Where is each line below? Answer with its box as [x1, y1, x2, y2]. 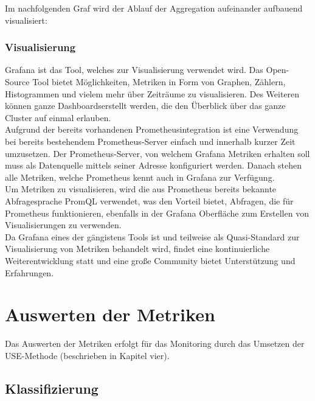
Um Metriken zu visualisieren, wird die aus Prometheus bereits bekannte [5, 183, 277, 195]
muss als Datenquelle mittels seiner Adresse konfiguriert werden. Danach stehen [5, 159, 302, 172]
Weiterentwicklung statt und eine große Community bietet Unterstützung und [5, 254, 296, 267]
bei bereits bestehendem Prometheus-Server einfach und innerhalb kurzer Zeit [5, 134, 296, 147]
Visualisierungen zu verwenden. [5, 218, 122, 231]
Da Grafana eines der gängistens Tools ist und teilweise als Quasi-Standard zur [5, 230, 300, 243]
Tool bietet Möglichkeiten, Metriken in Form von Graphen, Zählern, [32, 75, 286, 88]
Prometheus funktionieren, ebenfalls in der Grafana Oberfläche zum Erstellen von [5, 206, 309, 219]
